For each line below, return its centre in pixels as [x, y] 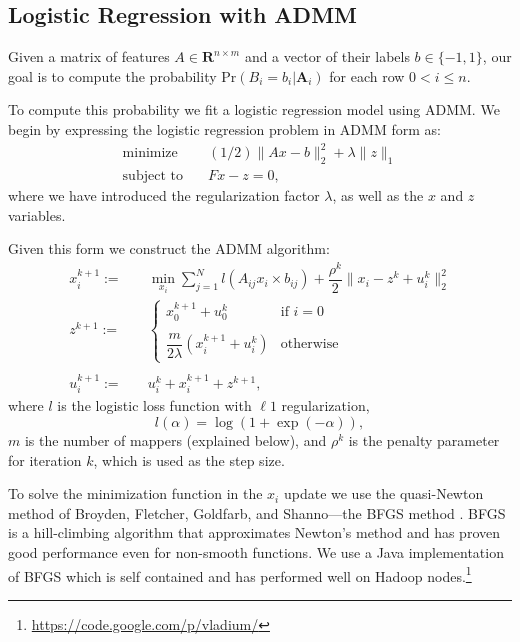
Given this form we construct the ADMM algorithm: [169, 248]
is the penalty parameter [424, 439]
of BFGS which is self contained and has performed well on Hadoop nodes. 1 [240, 574]
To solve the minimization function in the [135, 493]
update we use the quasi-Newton [383, 493]
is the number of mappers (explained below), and [175, 439]
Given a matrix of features [89, 56]
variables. [37, 214]
